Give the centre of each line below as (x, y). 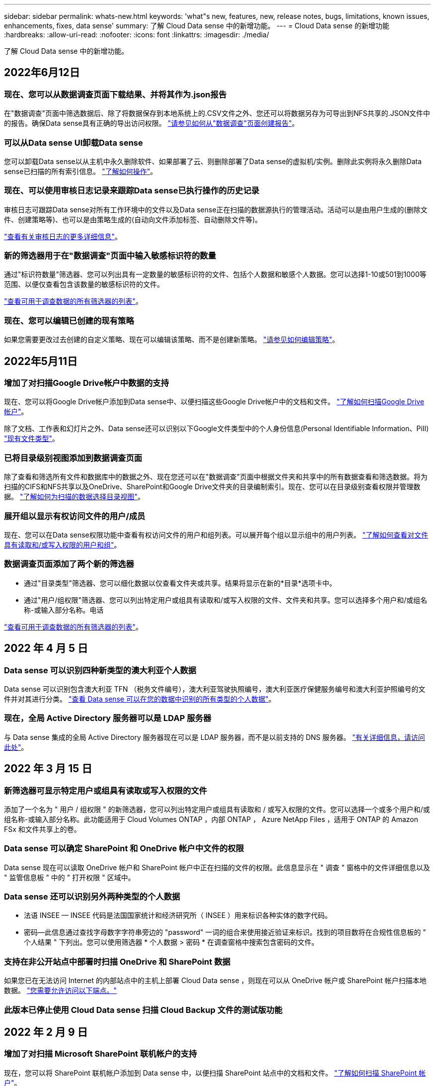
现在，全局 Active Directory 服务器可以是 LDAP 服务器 (108, 718)
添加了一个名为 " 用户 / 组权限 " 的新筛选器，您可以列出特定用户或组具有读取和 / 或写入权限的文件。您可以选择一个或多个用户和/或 (217, 809)
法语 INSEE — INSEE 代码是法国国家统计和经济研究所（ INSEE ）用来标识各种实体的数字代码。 (178, 915)
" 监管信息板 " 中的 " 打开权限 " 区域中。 (70, 877)
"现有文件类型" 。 (32, 439)
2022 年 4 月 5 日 (46, 648)
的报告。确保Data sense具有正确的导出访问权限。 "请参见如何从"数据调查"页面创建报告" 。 (151, 123)
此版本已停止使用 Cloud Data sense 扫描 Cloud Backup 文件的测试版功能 (143, 1010)
